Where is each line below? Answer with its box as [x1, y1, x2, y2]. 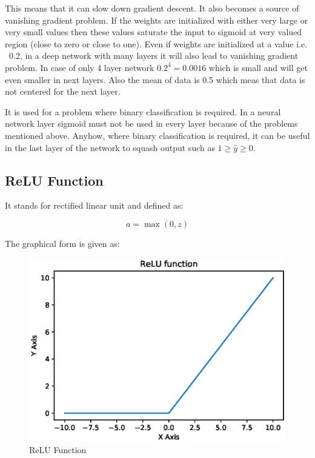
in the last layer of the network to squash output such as [5, 141, 215, 153]
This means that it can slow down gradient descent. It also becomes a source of [5, 2, 299, 14]
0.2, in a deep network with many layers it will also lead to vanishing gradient [8, 49, 299, 62]
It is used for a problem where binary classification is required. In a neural [5, 105, 281, 118]
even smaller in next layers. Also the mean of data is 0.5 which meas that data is [5, 73, 305, 86]
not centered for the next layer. [5, 85, 121, 98]
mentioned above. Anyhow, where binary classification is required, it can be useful [5, 129, 310, 141]
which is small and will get [208, 61, 308, 73]
